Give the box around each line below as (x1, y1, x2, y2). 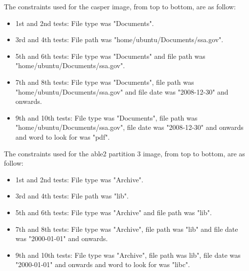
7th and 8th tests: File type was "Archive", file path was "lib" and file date (15, 223, 238, 234)
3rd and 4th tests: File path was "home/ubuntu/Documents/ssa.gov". (15, 34, 224, 45)
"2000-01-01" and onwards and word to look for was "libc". (15, 259, 190, 270)
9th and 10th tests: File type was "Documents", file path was (15, 112, 198, 123)
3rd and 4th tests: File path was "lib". (15, 191, 129, 201)
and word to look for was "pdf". (15, 131, 110, 142)
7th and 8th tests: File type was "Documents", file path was (15, 76, 194, 87)
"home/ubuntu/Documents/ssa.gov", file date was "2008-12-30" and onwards (15, 122, 244, 132)
